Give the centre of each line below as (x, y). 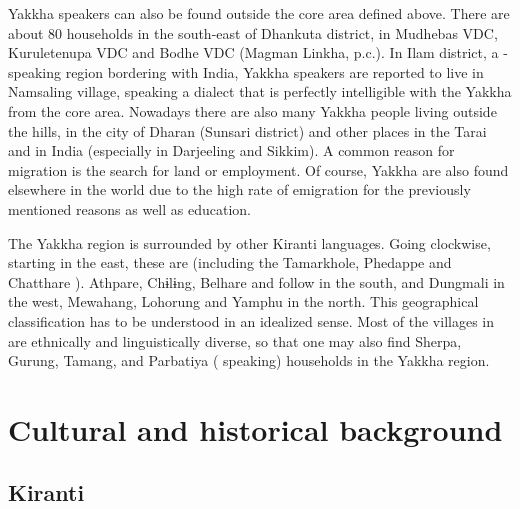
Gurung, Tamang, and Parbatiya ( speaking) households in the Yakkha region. (249, 360)
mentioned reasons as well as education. (129, 208)
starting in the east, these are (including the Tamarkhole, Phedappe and (230, 262)
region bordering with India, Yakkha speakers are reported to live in (274, 71)
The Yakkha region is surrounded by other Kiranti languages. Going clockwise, (249, 242)
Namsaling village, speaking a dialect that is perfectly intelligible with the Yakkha (260, 91)
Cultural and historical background (255, 428)
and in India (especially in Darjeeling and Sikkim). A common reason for (231, 150)
